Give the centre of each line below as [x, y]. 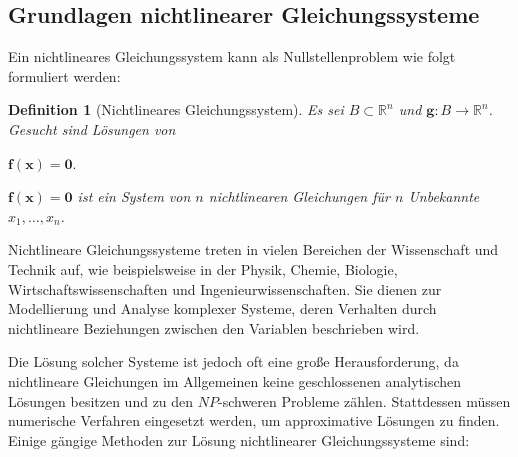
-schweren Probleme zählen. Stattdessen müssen [364, 400]
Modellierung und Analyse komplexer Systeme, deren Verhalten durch [222, 308]
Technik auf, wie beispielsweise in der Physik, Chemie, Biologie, [203, 268]
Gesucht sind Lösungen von [92, 128]
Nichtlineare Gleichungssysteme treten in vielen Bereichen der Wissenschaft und [253, 249]
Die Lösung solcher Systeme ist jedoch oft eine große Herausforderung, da [233, 361]
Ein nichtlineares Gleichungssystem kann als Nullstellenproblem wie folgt [232, 56]
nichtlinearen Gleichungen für [299, 196]
